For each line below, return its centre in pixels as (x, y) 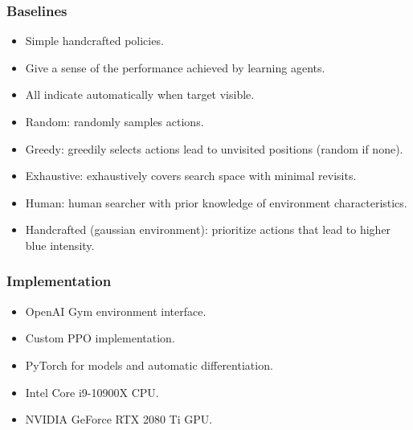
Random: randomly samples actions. (114, 121)
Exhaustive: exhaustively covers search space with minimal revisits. (191, 176)
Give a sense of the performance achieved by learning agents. (175, 67)
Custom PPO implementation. (100, 338)
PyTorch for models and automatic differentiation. (149, 364)
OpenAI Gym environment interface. (116, 311)
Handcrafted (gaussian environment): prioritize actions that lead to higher (208, 229)
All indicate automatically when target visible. (140, 94)
